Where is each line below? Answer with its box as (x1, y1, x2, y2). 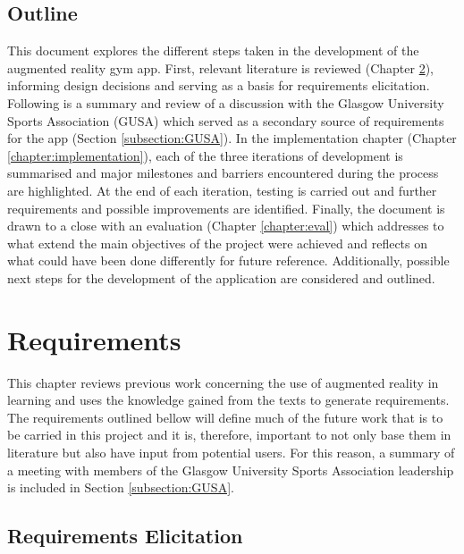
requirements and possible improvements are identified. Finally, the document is (7, 198, 445, 217)
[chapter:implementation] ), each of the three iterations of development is (7, 146, 403, 164)
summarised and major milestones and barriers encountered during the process (7, 164, 439, 182)
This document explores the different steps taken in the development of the (7, 41, 419, 60)
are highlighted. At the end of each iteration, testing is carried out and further (7, 180, 437, 199)
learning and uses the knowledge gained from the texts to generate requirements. (7, 390, 450, 409)
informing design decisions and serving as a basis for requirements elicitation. (7, 76, 430, 95)
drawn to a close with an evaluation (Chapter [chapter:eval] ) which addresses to (7, 216, 444, 235)
